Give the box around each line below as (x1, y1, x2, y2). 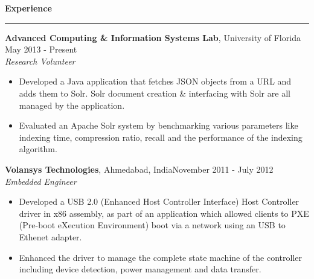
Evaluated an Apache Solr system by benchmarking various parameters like (19, 119, 298, 132)
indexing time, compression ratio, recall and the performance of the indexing (19, 130, 303, 143)
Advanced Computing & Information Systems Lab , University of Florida (5, 31, 301, 43)
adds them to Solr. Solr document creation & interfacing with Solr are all (19, 86, 290, 99)
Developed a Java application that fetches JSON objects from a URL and (19, 75, 292, 88)
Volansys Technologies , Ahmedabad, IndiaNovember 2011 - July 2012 (5, 162, 274, 175)
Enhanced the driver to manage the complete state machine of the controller (19, 251, 303, 263)
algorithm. (19, 143, 57, 155)
